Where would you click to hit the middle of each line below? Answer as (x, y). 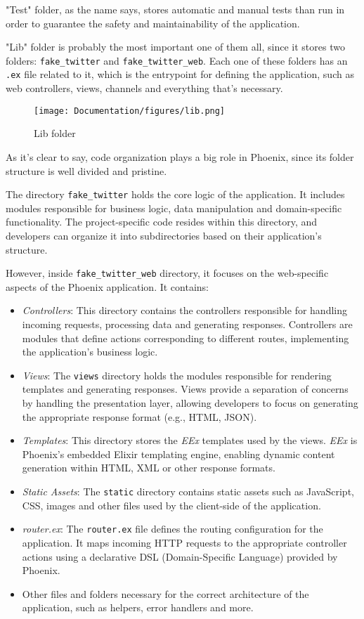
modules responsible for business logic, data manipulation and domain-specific (174, 208)
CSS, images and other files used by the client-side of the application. (171, 505)
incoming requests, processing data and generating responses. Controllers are (187, 324)
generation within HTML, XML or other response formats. (149, 468)
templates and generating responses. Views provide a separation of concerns (185, 389)
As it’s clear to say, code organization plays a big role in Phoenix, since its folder (180, 156)
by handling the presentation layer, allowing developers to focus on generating (190, 403)
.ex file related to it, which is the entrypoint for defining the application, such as (180, 74)
